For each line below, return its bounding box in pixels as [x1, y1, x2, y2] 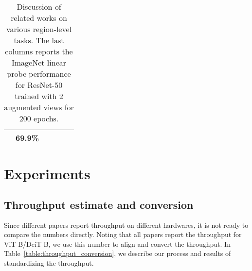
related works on [11, 12, 67, 23]
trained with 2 [15, 90, 63, 102]
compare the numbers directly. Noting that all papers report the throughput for [4, 229, 242, 239]
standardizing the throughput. [4, 257, 94, 268]
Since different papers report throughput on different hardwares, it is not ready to [4, 220, 249, 230]
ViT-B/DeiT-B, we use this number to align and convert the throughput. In [4, 238, 231, 249]
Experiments [4, 164, 90, 184]
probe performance [7, 68, 71, 79]
